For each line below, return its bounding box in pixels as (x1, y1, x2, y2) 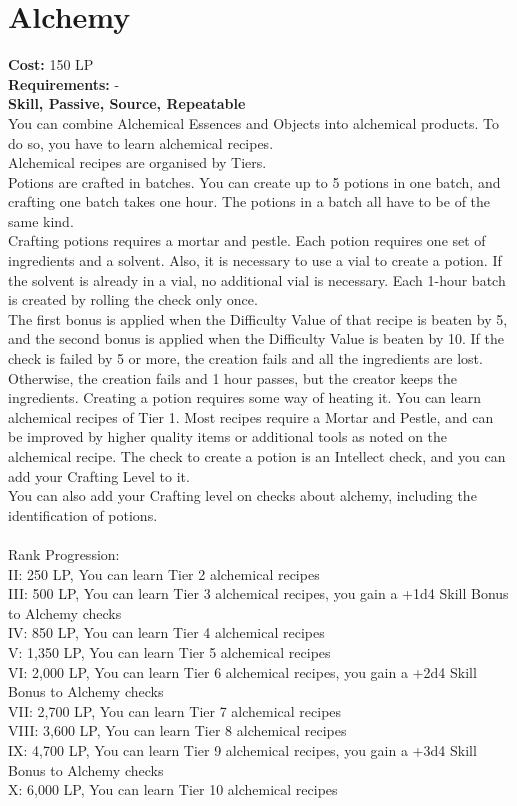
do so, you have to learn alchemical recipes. (8, 132, 274, 153)
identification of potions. (8, 504, 158, 525)
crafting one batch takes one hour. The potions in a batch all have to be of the (8, 191, 491, 212)
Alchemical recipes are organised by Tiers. (8, 152, 267, 173)
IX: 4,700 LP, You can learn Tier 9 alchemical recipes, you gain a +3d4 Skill (8, 739, 477, 760)
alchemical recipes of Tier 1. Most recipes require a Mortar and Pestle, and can (8, 406, 494, 427)
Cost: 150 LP (8, 54, 94, 75)
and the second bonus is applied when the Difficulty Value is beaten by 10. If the (8, 328, 504, 349)
